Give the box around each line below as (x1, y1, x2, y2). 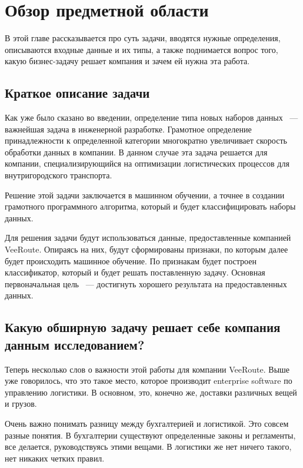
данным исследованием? (5, 335, 145, 353)
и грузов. (5, 397, 37, 410)
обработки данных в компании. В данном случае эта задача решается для (5, 145, 268, 158)
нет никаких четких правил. (5, 452, 105, 464)
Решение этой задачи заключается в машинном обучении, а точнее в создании (5, 188, 285, 201)
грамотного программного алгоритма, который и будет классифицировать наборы (5, 200, 296, 213)
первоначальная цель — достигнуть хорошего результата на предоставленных (5, 277, 287, 290)
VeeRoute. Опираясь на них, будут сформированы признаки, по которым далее (5, 243, 288, 255)
